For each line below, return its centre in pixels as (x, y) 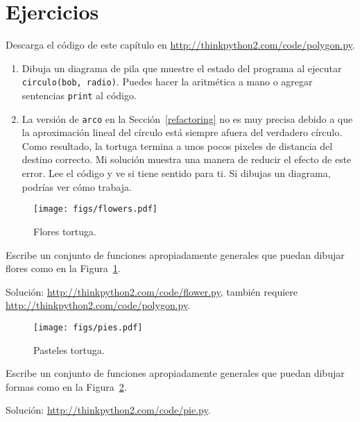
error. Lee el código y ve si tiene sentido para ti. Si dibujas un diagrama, (176, 173)
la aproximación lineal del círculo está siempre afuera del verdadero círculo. (182, 132)
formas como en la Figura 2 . (66, 386)
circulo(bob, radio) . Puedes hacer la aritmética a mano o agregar (167, 82)
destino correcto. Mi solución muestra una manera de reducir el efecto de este (187, 159)
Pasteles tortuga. (69, 349)
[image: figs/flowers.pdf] (95, 209)
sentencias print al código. (79, 95)
